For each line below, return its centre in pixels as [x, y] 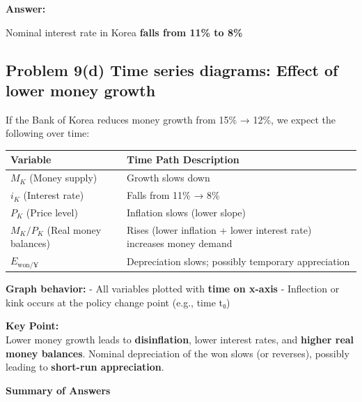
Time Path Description [183, 159]
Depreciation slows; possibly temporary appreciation [238, 261]
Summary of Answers [58, 390]
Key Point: [32, 326]
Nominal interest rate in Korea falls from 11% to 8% [124, 32]
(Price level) [52, 212]
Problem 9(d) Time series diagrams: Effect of [172, 69]
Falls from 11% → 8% [173, 195]
